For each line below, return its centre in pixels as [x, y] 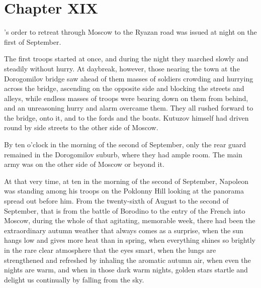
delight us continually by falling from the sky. [74, 279]
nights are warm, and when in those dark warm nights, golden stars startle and [126, 270]
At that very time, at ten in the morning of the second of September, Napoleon [126, 181]
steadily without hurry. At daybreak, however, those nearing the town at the [122, 68]
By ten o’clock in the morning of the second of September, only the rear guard [125, 145]
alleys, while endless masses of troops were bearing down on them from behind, [126, 98]
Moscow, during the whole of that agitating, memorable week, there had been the [130, 220]
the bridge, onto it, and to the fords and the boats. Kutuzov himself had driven [126, 117]
